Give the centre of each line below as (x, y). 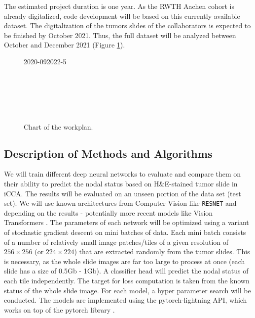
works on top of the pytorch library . (59, 309)
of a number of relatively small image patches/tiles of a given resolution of (116, 242)
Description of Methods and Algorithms (108, 153)
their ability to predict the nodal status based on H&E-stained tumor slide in (121, 183)
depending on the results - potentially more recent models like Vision (109, 212)
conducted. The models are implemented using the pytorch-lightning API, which (126, 300)
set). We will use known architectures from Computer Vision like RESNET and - (123, 203)
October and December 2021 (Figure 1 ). (65, 45)
